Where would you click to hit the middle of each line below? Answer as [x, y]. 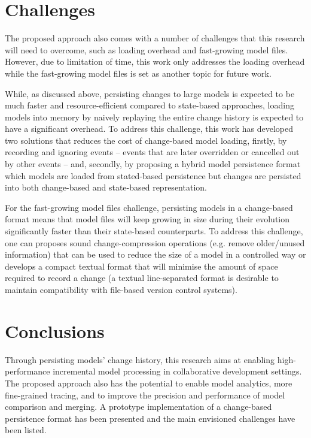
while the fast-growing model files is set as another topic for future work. [138, 73]
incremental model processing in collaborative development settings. [177, 371]
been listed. [26, 430]
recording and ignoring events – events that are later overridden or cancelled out [152, 152]
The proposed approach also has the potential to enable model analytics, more [149, 383]
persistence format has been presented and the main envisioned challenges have [150, 418]
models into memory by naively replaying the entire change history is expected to [154, 117]
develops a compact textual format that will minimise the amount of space [141, 266]
